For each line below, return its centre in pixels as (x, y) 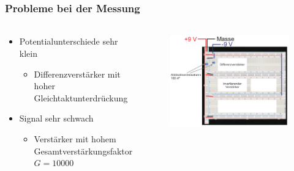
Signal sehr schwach (56, 118)
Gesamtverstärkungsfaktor (83, 151)
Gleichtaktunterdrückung (81, 97)
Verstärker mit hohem (75, 139)
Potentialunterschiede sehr (69, 41)
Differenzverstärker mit (77, 74)
